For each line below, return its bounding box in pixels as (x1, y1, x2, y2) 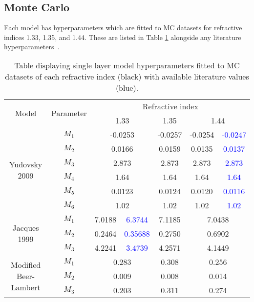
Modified (10, 259, 41, 270)
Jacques (12, 222, 39, 234)
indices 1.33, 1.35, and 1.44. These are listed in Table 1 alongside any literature (4, 32, 241, 42)
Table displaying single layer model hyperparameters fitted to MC (14, 59, 240, 71)
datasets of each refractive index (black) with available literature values (5, 70, 249, 82)
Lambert (11, 281, 41, 293)
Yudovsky (9, 158, 42, 170)
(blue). (115, 81, 139, 93)
